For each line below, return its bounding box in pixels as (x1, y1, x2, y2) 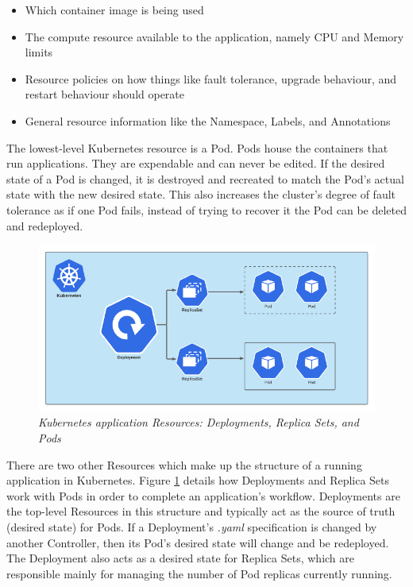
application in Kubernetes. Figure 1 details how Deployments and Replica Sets (6, 472, 390, 489)
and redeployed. (6, 217, 83, 234)
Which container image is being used (25, 2, 204, 17)
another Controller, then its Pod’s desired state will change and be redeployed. (6, 534, 389, 550)
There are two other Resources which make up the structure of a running (6, 456, 362, 473)
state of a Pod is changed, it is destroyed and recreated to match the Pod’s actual (6, 170, 404, 187)
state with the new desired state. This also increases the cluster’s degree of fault (6, 186, 396, 203)
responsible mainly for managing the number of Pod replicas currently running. (6, 565, 392, 581)
